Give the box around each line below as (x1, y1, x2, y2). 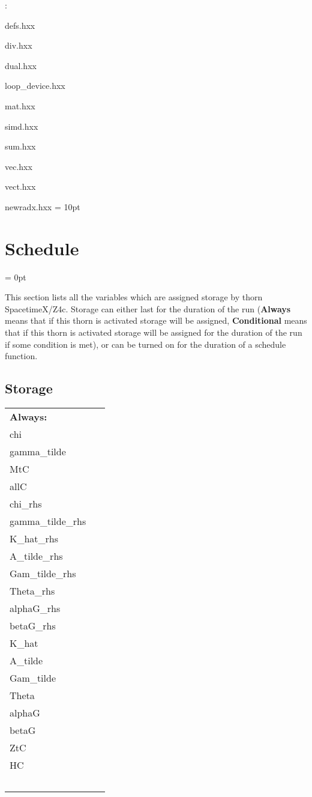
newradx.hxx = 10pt (5, 200, 80, 213)
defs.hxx (5, 19, 35, 31)
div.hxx (5, 39, 32, 52)
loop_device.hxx (5, 79, 65, 92)
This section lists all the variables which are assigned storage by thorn (5, 291, 263, 303)
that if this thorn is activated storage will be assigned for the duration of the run (5, 326, 302, 339)
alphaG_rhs (10, 601, 61, 616)
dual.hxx (5, 59, 37, 71)
